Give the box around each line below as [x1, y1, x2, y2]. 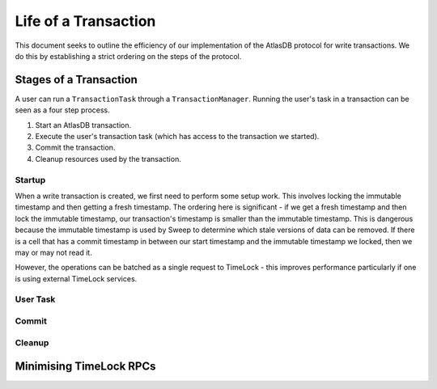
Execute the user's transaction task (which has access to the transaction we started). [35, 132, 320, 142]
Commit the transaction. [35, 142, 116, 153]
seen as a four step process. [15, 105, 111, 115]
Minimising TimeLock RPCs [15, 360, 156, 374]
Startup [15, 174, 46, 185]
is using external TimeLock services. [15, 273, 138, 283]
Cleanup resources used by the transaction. [35, 154, 181, 163]
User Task [15, 294, 56, 305]
